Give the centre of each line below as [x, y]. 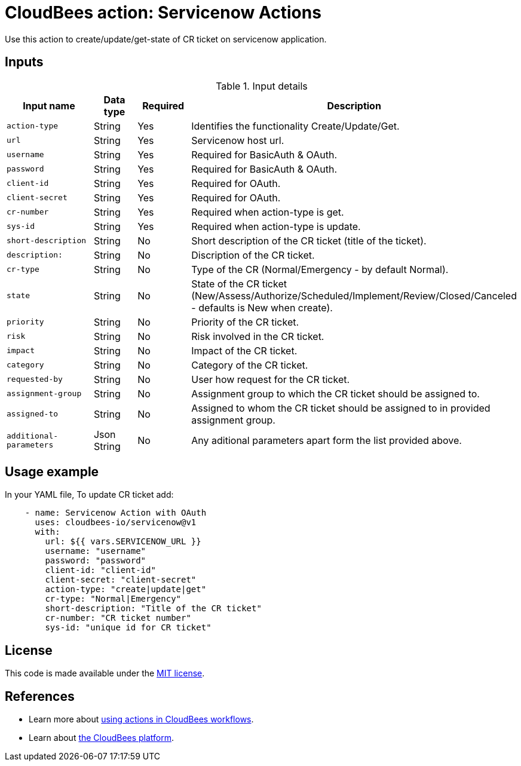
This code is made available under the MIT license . [105, 673]
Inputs [24, 62]
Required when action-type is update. [276, 226]
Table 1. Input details [262, 86]
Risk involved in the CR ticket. [258, 336]
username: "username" [96, 551]
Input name [49, 105]
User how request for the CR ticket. [271, 379]
